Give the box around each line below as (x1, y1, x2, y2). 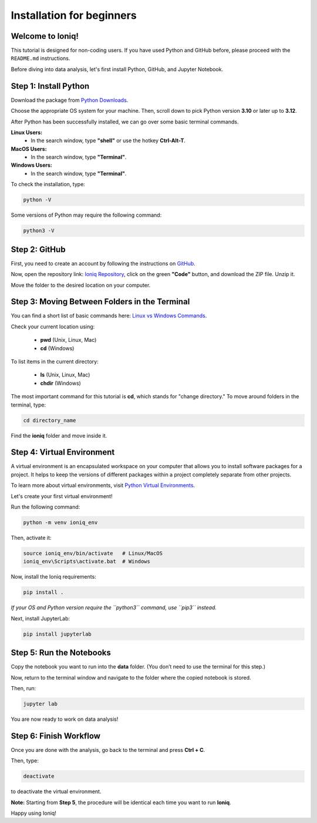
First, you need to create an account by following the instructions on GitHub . (11, 260, 196, 267)
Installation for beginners (11, 9, 137, 22)
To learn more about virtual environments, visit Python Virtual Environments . (11, 482, 195, 489)
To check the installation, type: (11, 181, 85, 188)
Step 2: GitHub (11, 244, 66, 254)
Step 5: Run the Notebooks (11, 648, 112, 658)
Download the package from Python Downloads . (11, 96, 129, 103)
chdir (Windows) (40, 379, 82, 387)
